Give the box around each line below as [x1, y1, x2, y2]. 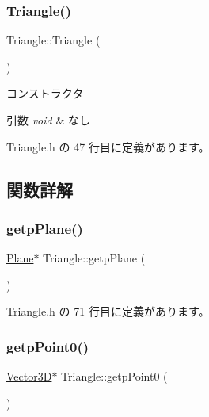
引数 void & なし [6, 112, 90, 128]
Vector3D [6, 368, 52, 384]
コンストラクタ [6, 85, 84, 101]
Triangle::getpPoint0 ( [61, 368, 168, 384]
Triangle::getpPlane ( [43, 250, 146, 266]
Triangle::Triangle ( [6, 32, 101, 48]
